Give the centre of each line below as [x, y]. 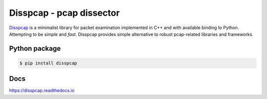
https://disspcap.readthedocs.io [42, 91]
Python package [35, 49]
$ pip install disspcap [48, 63]
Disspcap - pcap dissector [65, 13]
